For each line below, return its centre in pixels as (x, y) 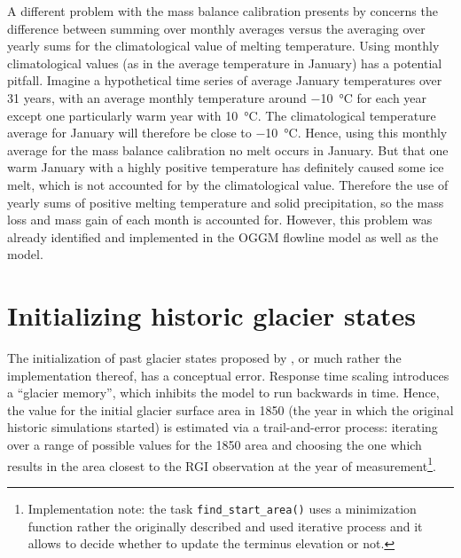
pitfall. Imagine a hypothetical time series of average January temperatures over (225, 80)
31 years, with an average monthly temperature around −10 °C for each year (217, 97)
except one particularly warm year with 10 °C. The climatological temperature (222, 115)
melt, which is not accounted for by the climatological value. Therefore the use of (228, 184)
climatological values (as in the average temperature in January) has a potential (225, 63)
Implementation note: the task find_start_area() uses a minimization (222, 508)
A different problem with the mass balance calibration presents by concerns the (223, 11)
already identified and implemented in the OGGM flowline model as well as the (223, 236)
